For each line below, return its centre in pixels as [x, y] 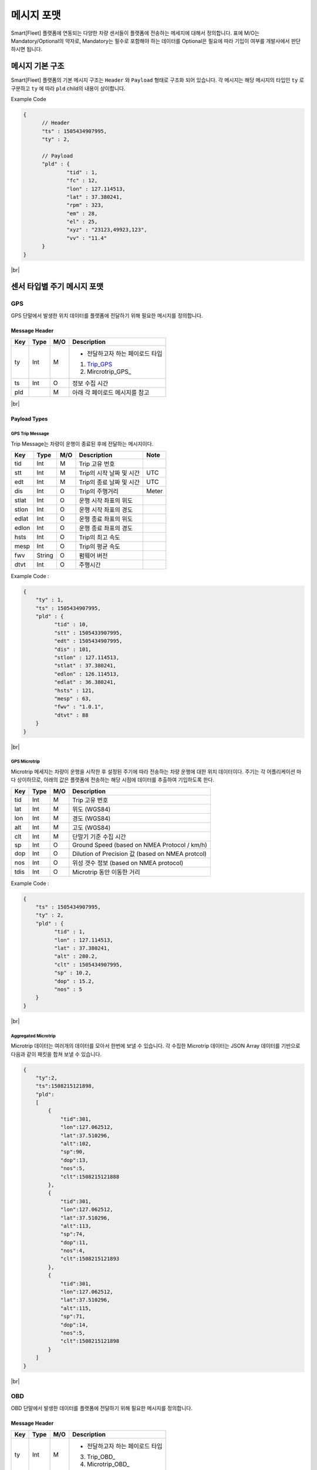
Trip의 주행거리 [99, 491]
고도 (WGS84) [92, 827]
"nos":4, [73, 1251]
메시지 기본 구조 [38, 66]
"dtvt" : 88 [71, 715]
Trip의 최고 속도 [100, 537]
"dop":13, [74, 1160]
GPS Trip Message [30, 433]
